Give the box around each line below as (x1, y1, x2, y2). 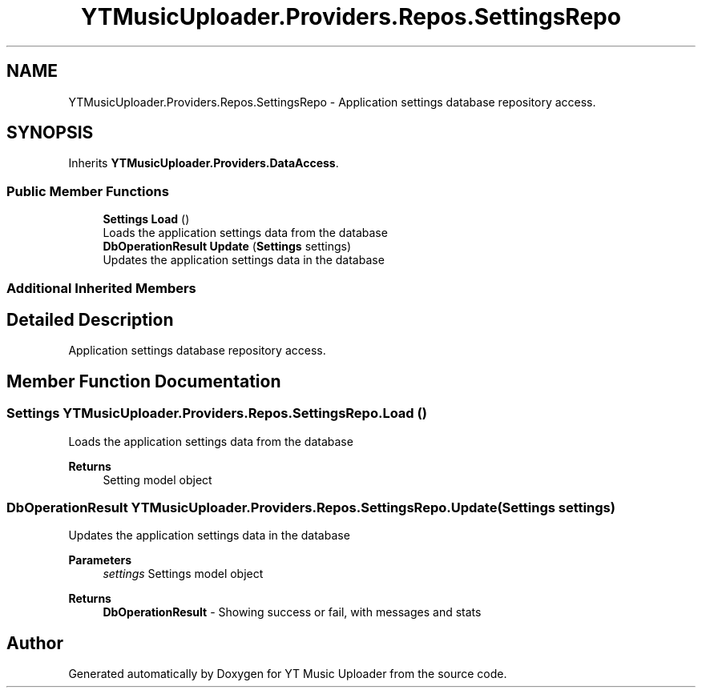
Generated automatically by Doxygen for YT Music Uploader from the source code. (68, 667, 507, 681)
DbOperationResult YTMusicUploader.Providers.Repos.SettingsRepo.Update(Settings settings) (6, 499, 615, 515)
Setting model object (103, 472, 212, 487)
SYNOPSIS (6, 122, 94, 143)
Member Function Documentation (6, 371, 281, 391)
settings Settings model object (103, 567, 264, 581)
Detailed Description (6, 309, 174, 330)
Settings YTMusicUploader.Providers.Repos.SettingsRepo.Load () (6, 405, 427, 422)
